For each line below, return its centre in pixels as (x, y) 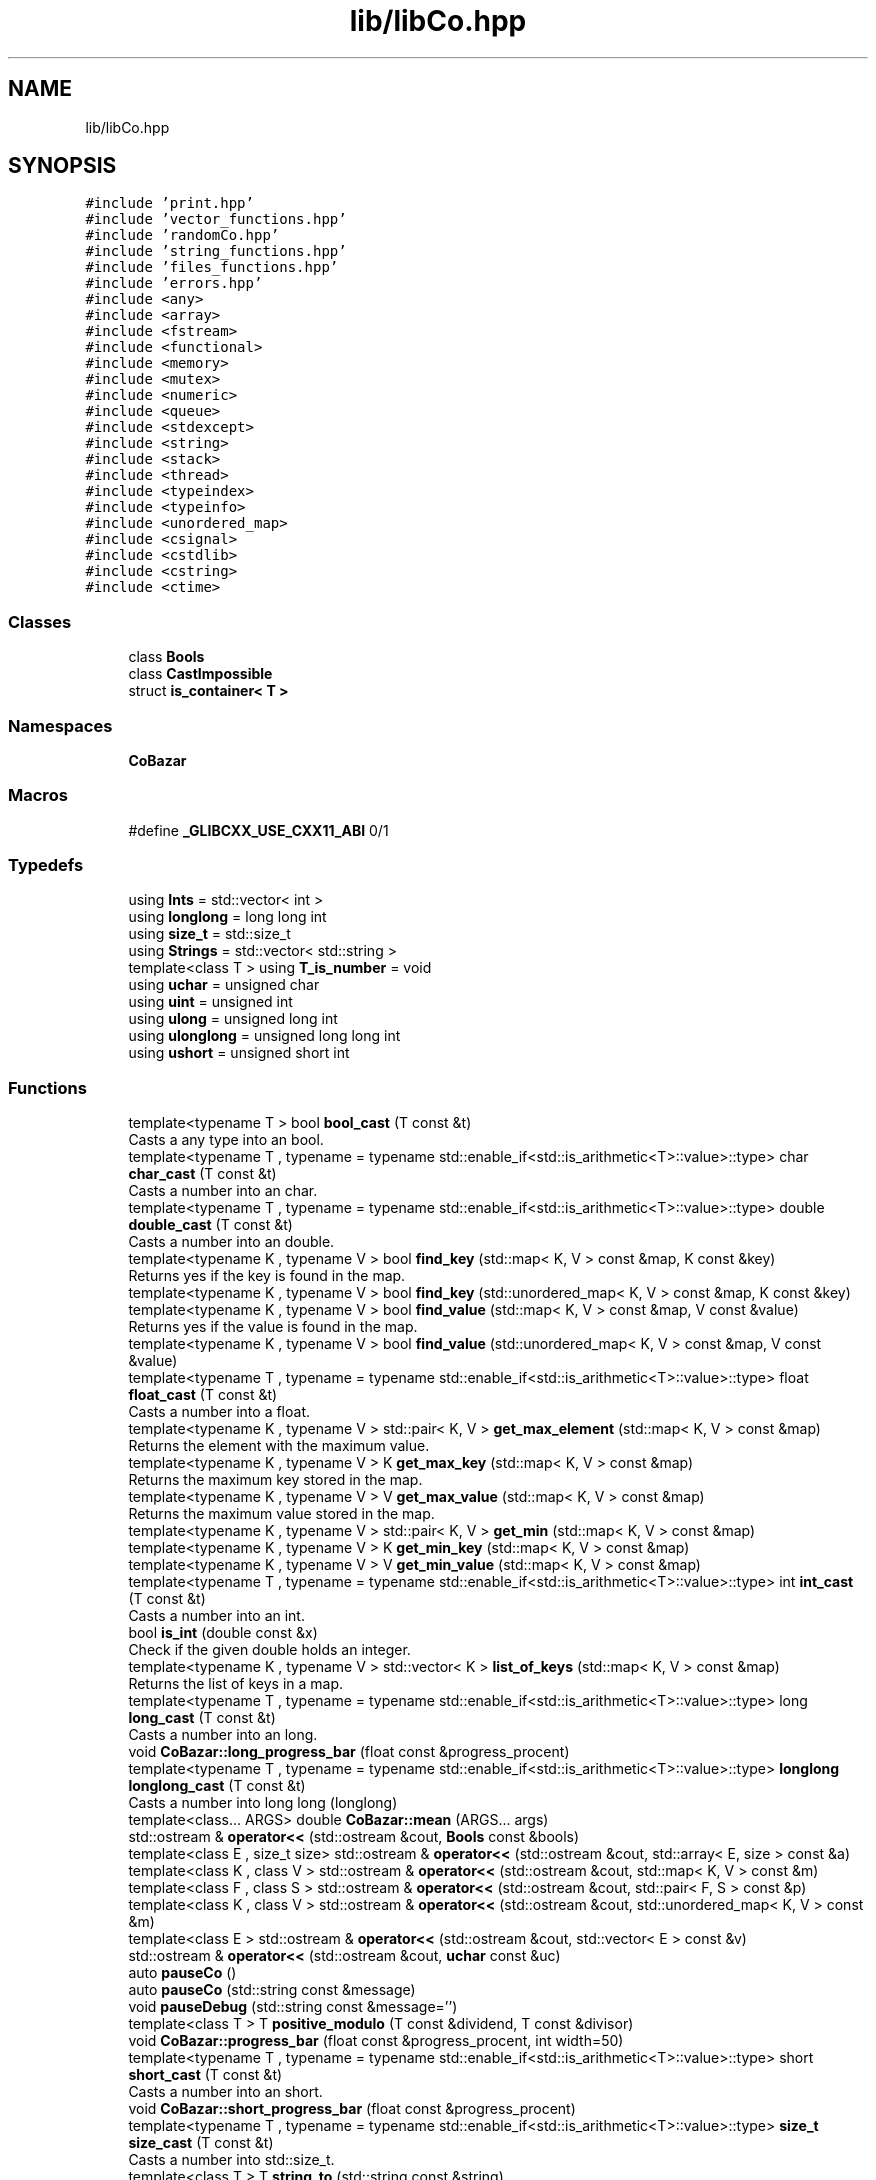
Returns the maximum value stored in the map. (281, 1514)
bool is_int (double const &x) (223, 1633)
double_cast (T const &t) (210, 1225)
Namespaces (60, 725)
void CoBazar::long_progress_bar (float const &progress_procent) (349, 1752)
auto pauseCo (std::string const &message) (272, 1990)
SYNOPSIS (62, 166)
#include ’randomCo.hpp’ (182, 235)
